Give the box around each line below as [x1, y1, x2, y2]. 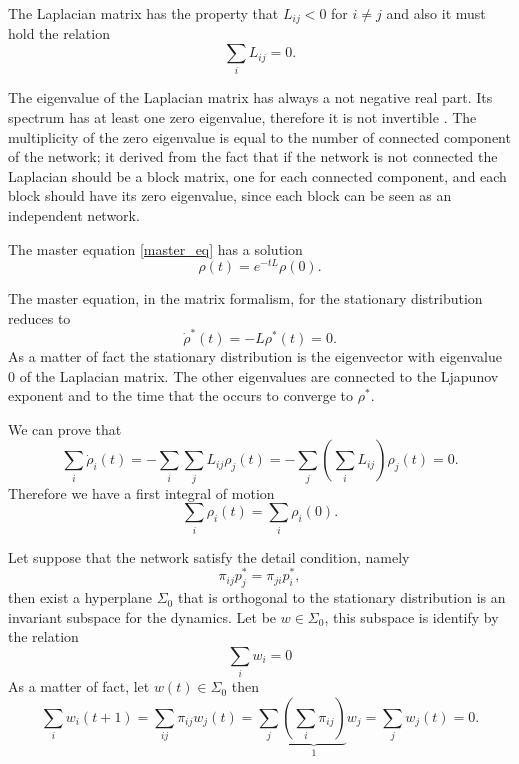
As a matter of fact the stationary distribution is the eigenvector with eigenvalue [8, 346, 502, 367]
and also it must [386, 3, 486, 23]
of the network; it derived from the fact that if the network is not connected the [8, 146, 498, 167]
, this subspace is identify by [324, 606, 499, 627]
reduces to [8, 307, 71, 328]
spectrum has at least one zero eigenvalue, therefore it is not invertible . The [8, 106, 477, 127]
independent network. [8, 204, 140, 225]
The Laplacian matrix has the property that [8, 3, 279, 23]
